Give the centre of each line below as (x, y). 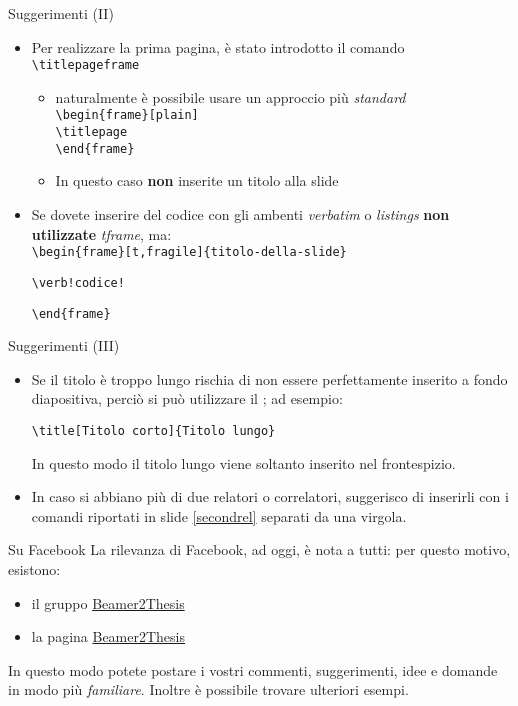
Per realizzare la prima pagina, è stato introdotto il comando (218, 46)
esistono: (34, 568)
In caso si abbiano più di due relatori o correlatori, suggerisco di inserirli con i (270, 496)
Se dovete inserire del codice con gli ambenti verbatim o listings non (240, 214)
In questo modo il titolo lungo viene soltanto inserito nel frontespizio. (243, 462)
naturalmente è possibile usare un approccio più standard (230, 96)
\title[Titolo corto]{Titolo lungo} (153, 430)
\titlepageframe (85, 65)
